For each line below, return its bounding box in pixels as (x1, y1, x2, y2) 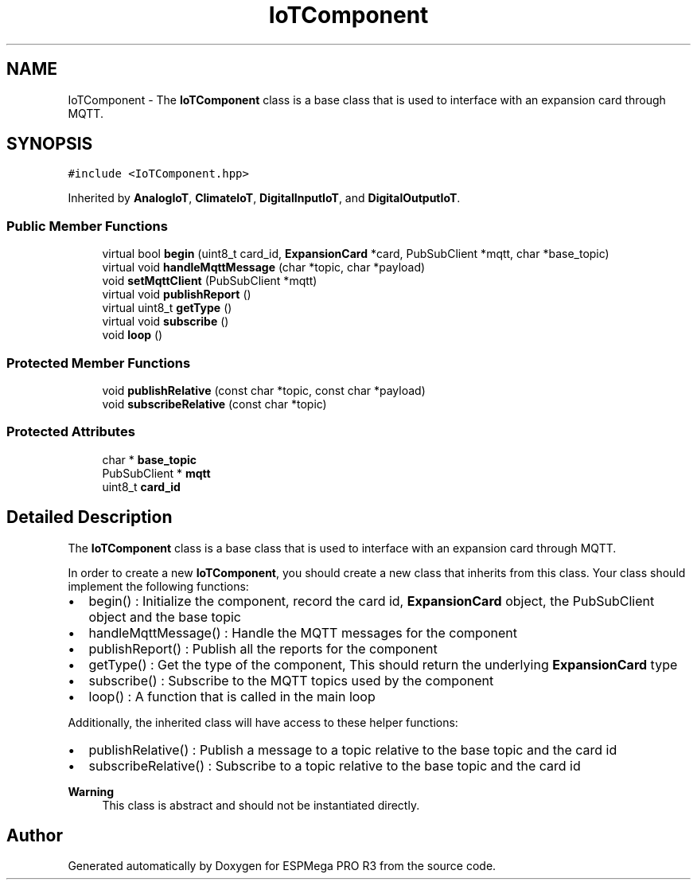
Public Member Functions (6, 217, 168, 234)
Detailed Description (6, 507, 173, 528)
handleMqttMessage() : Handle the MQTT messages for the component (88, 624, 517, 641)
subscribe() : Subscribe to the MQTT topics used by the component (88, 672, 494, 689)
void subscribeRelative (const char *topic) (102, 396, 327, 411)
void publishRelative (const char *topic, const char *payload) (102, 383, 426, 397)
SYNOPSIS (6, 134, 93, 154)
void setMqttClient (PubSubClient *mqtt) (102, 274, 317, 288)
